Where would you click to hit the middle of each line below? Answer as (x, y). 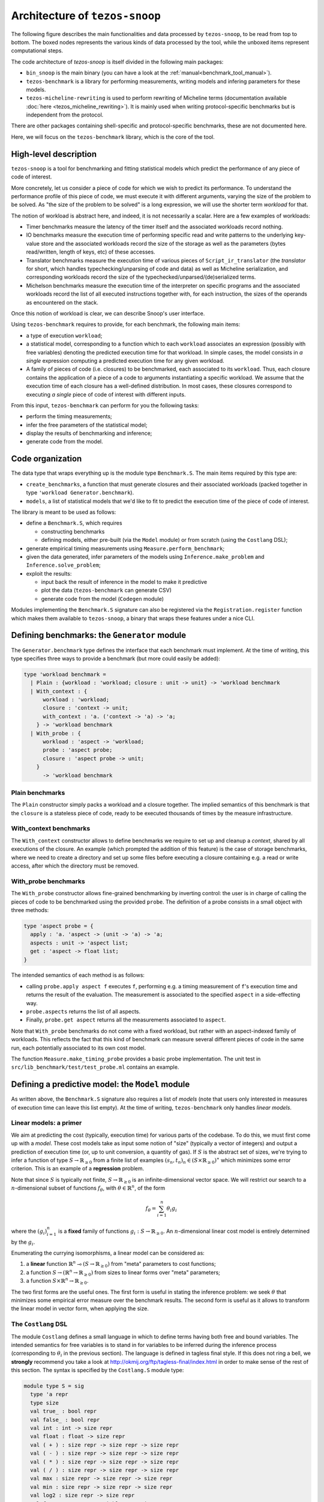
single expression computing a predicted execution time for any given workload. (125, 360)
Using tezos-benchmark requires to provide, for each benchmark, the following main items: (126, 324)
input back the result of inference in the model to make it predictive (124, 582)
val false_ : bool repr (65, 1420)
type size (45, 1403)
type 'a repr (49, 1394)
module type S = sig (54, 1386)
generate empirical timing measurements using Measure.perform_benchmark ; (125, 548)
